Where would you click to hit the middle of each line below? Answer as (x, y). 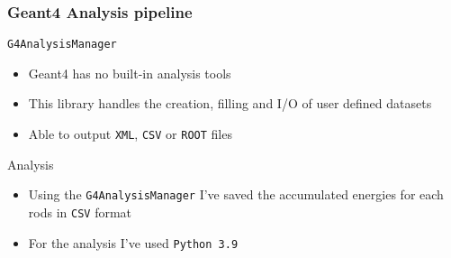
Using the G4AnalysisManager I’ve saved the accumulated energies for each (236, 194)
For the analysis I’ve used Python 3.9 (133, 242)
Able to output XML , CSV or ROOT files (130, 134)
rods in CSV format (80, 212)
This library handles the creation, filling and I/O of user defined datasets (230, 103)
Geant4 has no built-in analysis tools (130, 73)
